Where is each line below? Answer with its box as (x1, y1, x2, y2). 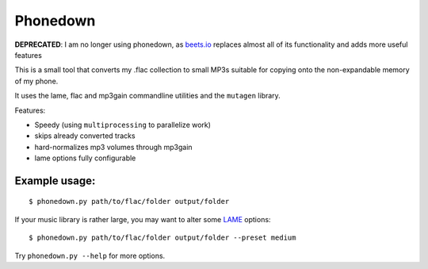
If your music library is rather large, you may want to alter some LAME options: (14, 214, 271, 224)
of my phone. (14, 76, 59, 86)
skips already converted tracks (34, 131, 136, 140)
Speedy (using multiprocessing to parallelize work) (34, 120, 212, 129)
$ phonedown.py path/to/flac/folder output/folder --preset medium (29, 233, 296, 242)
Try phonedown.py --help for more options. (14, 251, 166, 260)
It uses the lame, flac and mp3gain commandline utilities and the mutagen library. (14, 91, 281, 101)
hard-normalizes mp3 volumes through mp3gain (34, 142, 193, 152)
